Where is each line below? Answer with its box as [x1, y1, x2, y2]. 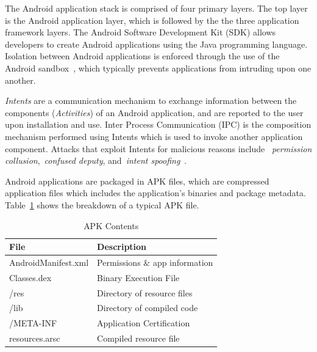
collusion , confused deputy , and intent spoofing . [5, 154, 187, 167]
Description [97, 240, 147, 253]
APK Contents [84, 219, 139, 232]
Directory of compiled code [97, 301, 198, 314]
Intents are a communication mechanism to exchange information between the [5, 94, 297, 107]
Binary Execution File [97, 271, 180, 284]
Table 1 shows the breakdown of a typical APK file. [5, 198, 199, 211]
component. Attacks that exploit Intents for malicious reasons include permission [5, 142, 312, 155]
